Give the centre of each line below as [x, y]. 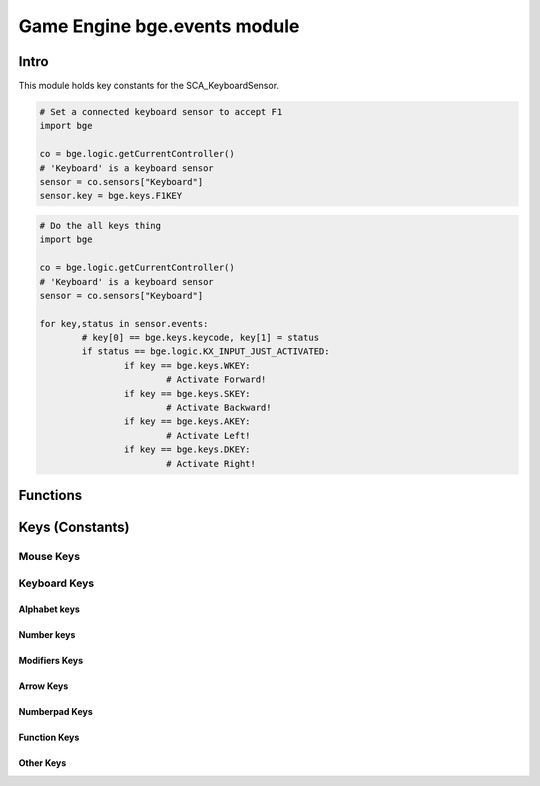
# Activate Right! [211, 463]
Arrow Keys [43, 686]
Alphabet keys [49, 609]
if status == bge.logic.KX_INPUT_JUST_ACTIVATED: [205, 351]
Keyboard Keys [56, 583]
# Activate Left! [208, 435]
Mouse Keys [49, 556]
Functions [50, 495]
